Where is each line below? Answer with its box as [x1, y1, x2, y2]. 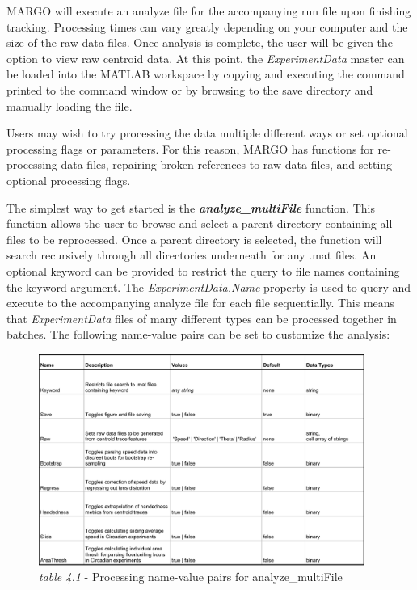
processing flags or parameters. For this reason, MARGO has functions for [6, 140, 374, 157]
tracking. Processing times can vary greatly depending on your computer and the [6, 18, 408, 35]
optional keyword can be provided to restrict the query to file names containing [6, 262, 400, 279]
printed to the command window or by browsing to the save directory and [6, 81, 373, 98]
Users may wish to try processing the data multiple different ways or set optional [6, 124, 408, 141]
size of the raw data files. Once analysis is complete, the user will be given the [6, 34, 394, 51]
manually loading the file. [6, 97, 133, 114]
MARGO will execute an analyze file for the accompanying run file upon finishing [6, 2, 411, 19]
